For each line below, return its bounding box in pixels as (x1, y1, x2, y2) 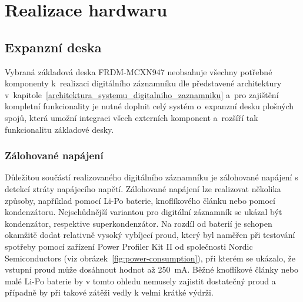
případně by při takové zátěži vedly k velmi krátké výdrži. (5, 286, 214, 298)
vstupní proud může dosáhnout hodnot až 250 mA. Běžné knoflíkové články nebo (5, 263, 298, 276)
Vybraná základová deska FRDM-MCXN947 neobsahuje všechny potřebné (5, 65, 272, 78)
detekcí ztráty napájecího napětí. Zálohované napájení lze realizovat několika (5, 182, 281, 194)
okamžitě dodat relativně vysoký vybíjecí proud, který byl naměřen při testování (5, 229, 295, 241)
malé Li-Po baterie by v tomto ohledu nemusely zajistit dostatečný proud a (5, 274, 276, 287)
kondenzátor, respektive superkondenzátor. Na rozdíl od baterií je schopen (5, 217, 272, 229)
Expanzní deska (5, 38, 102, 56)
